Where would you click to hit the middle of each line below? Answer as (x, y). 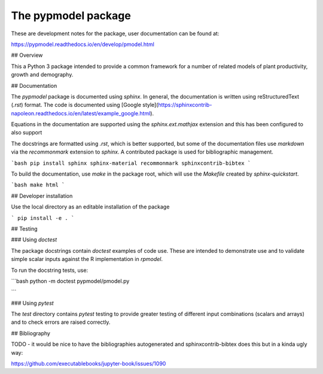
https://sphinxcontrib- (185, 105)
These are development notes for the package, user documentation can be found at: (115, 33)
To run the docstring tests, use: (50, 270)
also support (27, 133)
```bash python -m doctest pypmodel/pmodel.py (70, 281)
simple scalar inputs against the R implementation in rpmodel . (87, 259)
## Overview (27, 55)
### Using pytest (32, 303)
